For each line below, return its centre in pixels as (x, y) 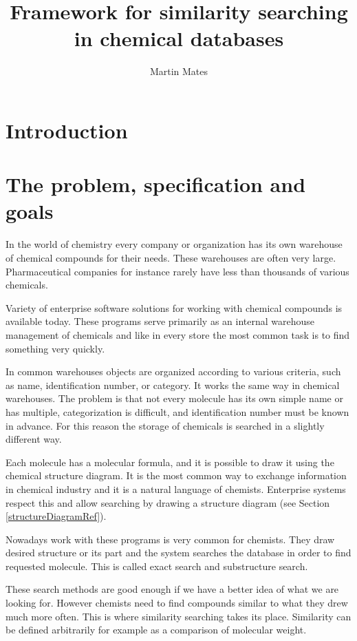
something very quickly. (55, 348)
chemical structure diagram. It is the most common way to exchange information (176, 475)
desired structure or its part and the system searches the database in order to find (178, 553)
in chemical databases (179, 38)
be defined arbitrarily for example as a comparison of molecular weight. (156, 630)
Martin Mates (179, 71)
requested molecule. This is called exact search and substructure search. (157, 566)
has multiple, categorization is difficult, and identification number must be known (177, 411)
